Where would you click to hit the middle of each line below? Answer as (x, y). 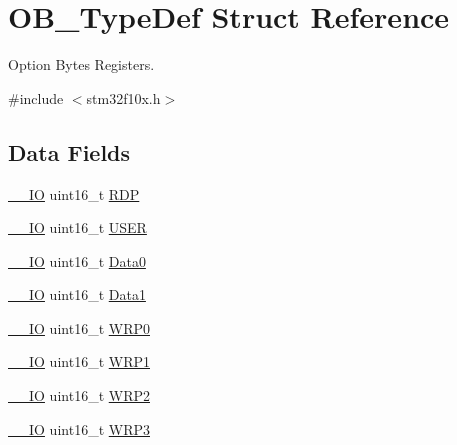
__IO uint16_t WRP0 (79, 327)
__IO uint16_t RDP (74, 193)
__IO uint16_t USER (77, 227)
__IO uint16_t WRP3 (79, 428)
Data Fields (69, 151)
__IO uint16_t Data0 (77, 260)
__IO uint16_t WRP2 (79, 395)
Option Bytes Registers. (81, 64)
